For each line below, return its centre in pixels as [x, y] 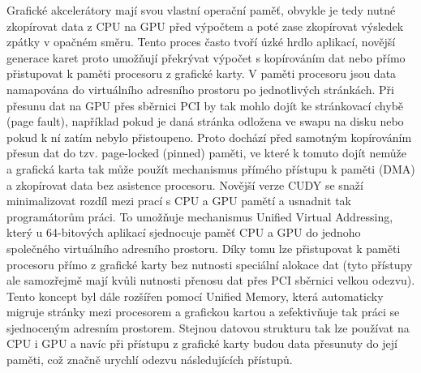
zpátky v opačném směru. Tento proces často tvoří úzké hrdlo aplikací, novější [201, 42]
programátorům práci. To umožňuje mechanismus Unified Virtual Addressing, [200, 216]
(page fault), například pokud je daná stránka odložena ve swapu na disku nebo [205, 121]
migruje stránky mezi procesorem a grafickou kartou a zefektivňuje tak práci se [203, 312]
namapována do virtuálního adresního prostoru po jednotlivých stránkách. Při [200, 89]
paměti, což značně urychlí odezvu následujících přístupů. [150, 360]
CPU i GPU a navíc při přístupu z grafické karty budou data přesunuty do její [202, 343]
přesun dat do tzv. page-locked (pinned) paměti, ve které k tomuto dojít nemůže [206, 153]
